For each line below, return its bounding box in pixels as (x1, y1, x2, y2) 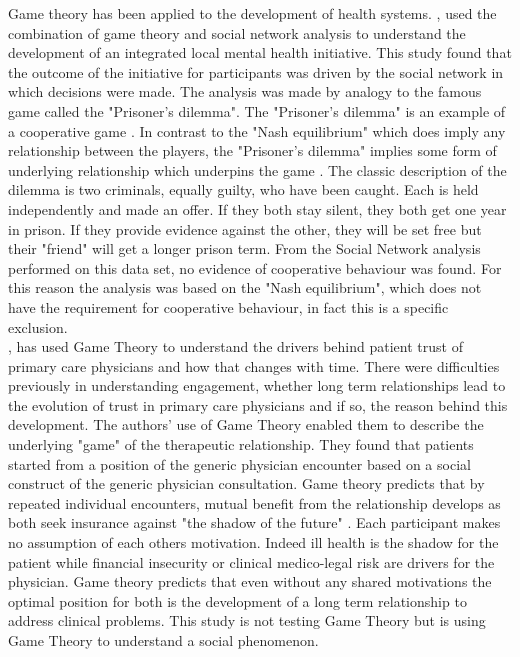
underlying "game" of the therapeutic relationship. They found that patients (8, 434, 474, 455)
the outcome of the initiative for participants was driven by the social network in (8, 61, 504, 82)
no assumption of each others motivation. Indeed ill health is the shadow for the (8, 532, 499, 553)
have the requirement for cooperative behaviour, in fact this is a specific (8, 296, 449, 317)
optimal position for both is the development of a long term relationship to (8, 590, 467, 611)
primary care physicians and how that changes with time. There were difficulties (8, 355, 500, 376)
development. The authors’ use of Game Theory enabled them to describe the (8, 414, 484, 435)
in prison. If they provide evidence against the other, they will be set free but (8, 218, 482, 239)
